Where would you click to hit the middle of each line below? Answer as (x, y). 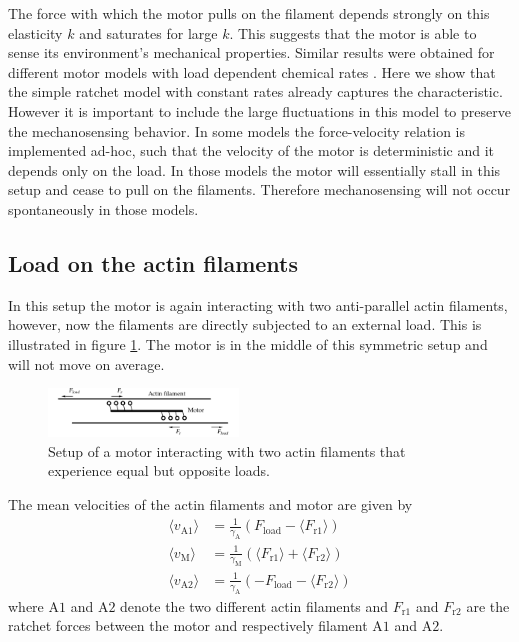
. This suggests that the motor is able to (353, 32)
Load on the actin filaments (153, 262)
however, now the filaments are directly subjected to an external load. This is (245, 324)
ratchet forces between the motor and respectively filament (188, 625)
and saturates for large (148, 32)
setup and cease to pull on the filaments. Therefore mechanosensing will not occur (259, 189)
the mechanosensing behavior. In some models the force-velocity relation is (237, 130)
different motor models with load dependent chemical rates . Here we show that (252, 71)
